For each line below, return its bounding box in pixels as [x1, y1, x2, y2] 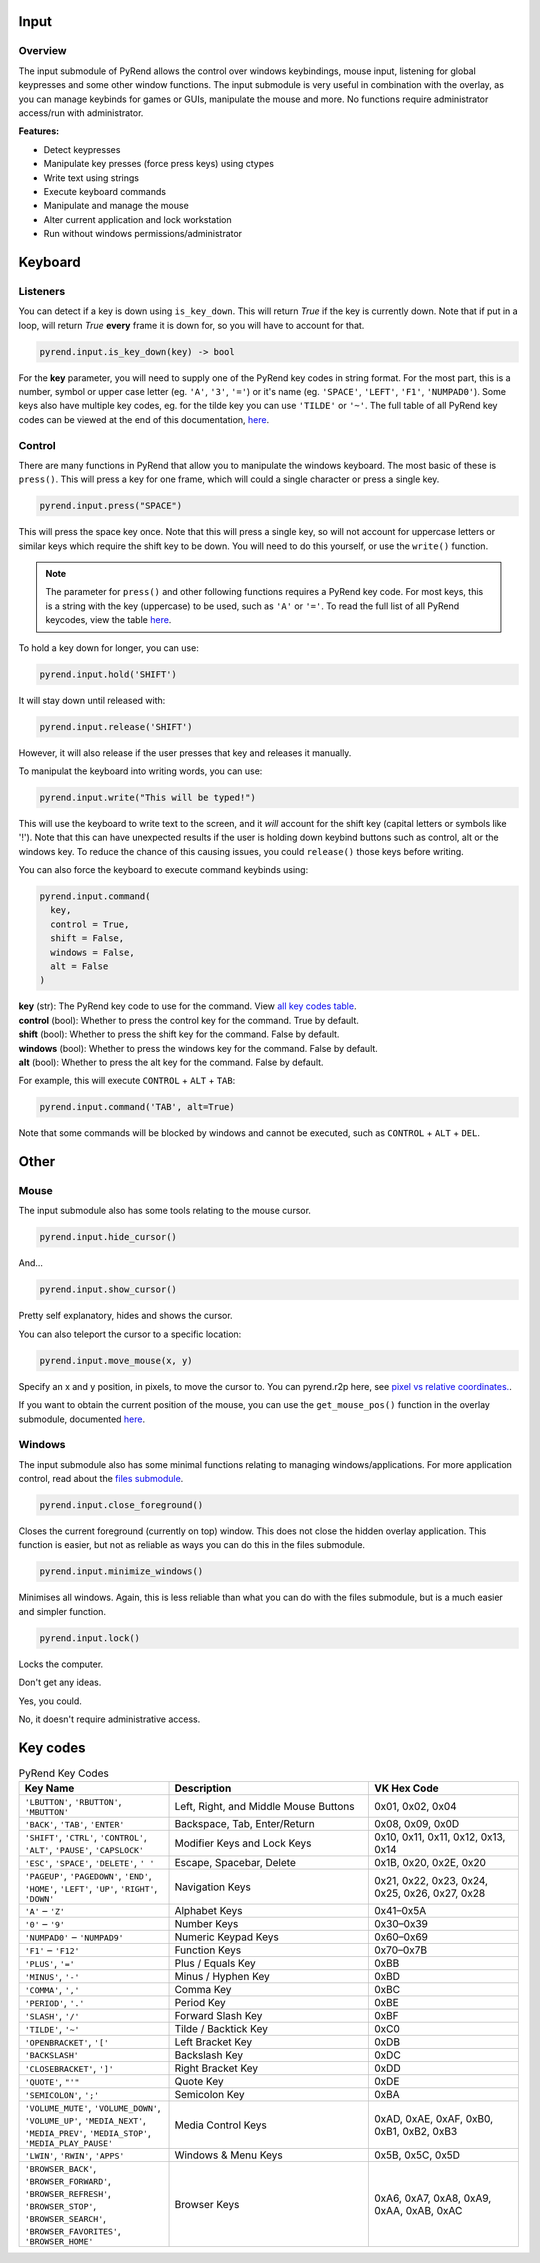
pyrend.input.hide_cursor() [39, 1231, 177, 1243]
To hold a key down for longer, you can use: [18, 641, 199, 654]
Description [174, 1781, 232, 1795]
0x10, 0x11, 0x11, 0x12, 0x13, [374, 1830, 506, 1844]
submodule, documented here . [18, 1413, 146, 1425]
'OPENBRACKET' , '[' [24, 2035, 110, 2049]
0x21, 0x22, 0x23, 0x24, [374, 1873, 489, 1887]
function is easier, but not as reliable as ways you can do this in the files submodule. [18, 1539, 365, 1551]
